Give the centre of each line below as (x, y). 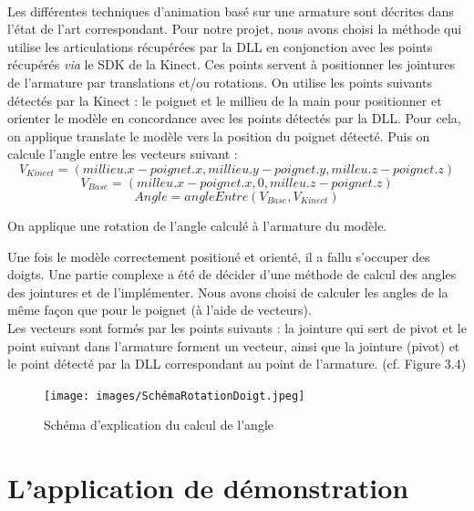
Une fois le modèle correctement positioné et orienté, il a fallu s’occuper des (219, 256)
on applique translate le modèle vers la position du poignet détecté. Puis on (219, 136)
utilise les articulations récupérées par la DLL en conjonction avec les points (220, 46)
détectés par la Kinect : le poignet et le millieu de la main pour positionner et (225, 100)
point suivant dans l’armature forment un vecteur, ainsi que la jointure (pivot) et (234, 345)
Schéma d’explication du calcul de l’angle (159, 425)
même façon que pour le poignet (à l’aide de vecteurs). (160, 310)
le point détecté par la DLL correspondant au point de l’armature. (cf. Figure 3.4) (237, 364)
